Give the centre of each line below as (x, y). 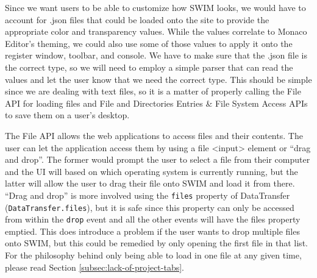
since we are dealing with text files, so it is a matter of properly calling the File (153, 91)
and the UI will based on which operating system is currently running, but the (151, 171)
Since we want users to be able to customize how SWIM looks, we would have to (155, 7)
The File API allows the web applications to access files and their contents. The (154, 135)
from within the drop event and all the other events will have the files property (153, 219)
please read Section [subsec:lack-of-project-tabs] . (95, 267)
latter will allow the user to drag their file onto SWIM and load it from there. (150, 183)
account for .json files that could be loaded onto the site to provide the (137, 19)
